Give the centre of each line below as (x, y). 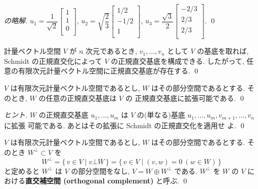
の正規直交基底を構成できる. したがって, (178, 61)
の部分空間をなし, (100, 171)
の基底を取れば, (223, 51)
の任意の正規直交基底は (78, 98)
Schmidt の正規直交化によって (53, 61)
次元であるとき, (111, 51)
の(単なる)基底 (161, 115)
